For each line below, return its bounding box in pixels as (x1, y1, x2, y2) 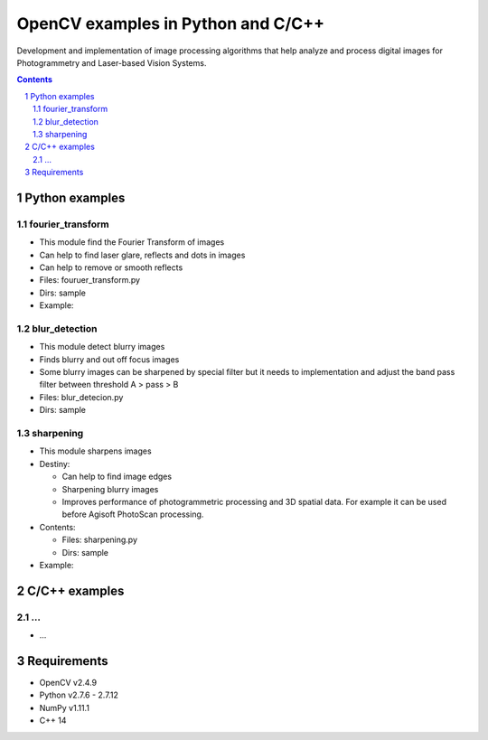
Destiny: (39, 458, 70, 469)
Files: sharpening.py (61, 534, 138, 546)
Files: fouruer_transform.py (39, 275, 140, 286)
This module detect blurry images (39, 342, 165, 352)
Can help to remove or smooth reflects (39, 262, 183, 273)
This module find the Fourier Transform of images (39, 237, 225, 248)
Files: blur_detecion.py (39, 391, 124, 402)
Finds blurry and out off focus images (39, 353, 180, 365)
